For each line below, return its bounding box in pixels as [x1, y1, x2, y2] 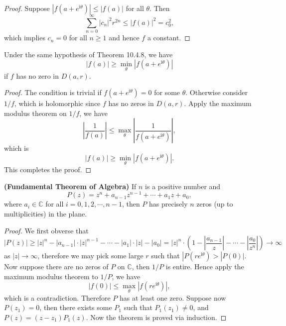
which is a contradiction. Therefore [4, 292, 111, 303]
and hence [109, 32, 140, 43]
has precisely [149, 199, 188, 209]
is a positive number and [145, 181, 221, 191]
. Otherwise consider [185, 87, 248, 98]
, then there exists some [39, 302, 112, 313]
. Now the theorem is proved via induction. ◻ [86, 312, 227, 322]
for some [154, 87, 180, 98]
